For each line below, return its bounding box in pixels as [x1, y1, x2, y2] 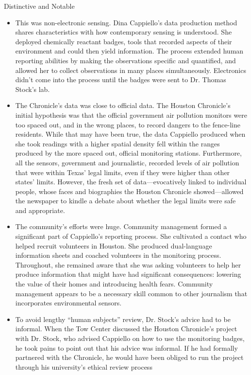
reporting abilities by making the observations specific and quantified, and [15, 55, 236, 65]
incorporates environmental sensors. [15, 298, 122, 308]
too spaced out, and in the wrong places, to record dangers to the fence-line [15, 119, 240, 129]
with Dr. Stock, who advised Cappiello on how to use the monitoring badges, [15, 333, 245, 343]
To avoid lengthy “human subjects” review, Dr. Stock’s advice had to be [15, 314, 231, 324]
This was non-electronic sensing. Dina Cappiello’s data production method [15, 17, 237, 27]
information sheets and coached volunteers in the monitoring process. [15, 250, 221, 260]
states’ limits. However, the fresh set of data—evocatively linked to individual [15, 177, 247, 187]
